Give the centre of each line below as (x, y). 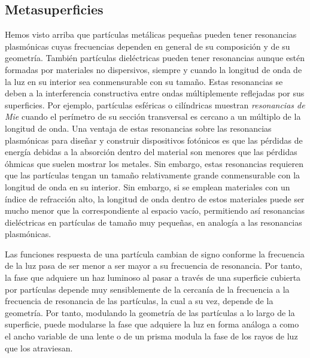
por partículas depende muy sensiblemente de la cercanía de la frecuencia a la (147, 289)
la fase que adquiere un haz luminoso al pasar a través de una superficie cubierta (153, 277)
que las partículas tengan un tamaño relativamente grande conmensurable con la (153, 175)
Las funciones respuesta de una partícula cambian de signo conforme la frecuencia (155, 254)
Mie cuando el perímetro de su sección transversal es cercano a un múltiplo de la (153, 116)
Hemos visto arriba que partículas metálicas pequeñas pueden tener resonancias (151, 34)
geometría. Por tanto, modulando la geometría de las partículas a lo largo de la (150, 312)
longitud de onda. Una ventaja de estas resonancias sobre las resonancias (138, 128)
